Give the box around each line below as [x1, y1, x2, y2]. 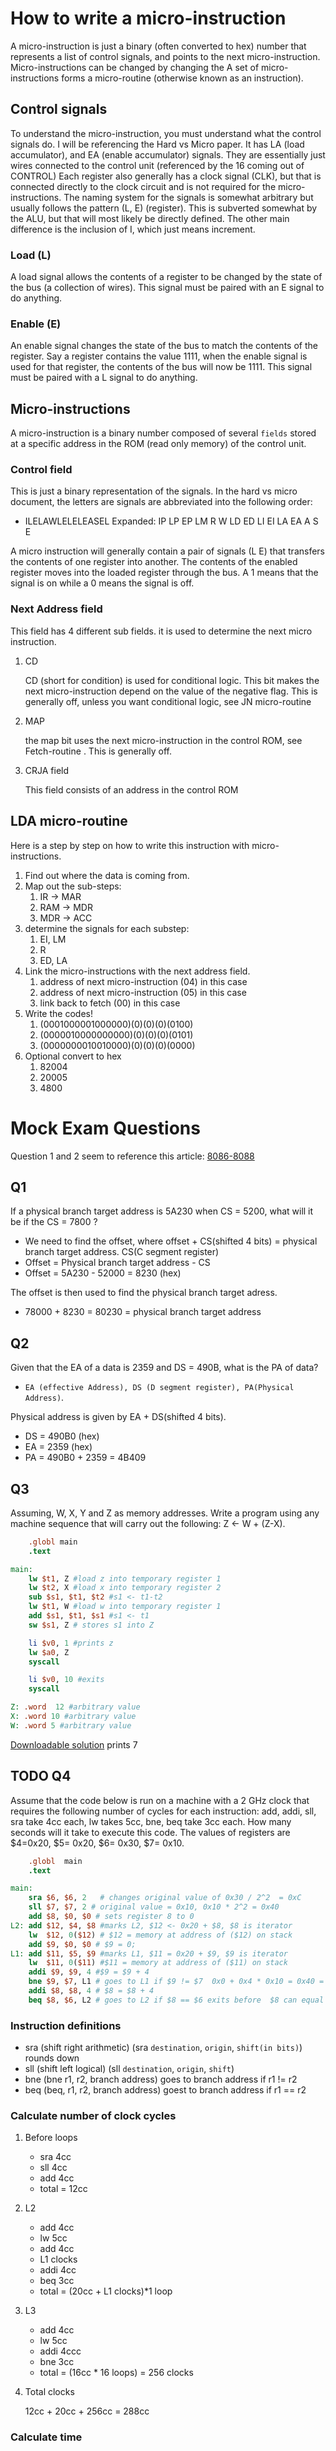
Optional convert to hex [24, 1050, 122, 1062]
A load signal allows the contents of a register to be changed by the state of [10, 271, 323, 283]
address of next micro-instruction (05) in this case [39, 986, 247, 998]
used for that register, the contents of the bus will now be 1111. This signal [10, 361, 313, 373]
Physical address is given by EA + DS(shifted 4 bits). [10, 1411, 227, 1423]
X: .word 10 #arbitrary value [10, 1712, 137, 1722]
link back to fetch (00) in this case [39, 997, 181, 1009]
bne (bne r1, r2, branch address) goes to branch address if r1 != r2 [24, 2073, 298, 2086]
